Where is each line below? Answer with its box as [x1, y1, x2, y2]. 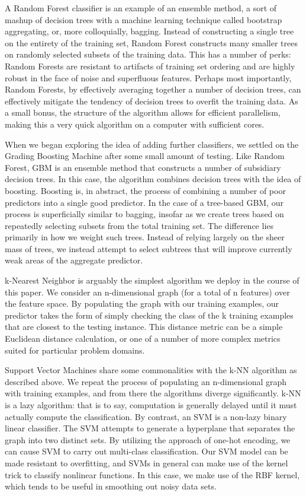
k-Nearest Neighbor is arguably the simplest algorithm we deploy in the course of [5, 274, 299, 287]
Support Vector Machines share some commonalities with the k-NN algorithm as [5, 364, 297, 376]
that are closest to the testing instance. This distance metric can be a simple [5, 320, 283, 333]
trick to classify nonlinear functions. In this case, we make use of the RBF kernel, [5, 468, 300, 481]
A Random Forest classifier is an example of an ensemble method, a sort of [5, 2, 277, 14]
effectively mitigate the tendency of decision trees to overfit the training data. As [5, 94, 298, 107]
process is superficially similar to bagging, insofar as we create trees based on [5, 208, 284, 220]
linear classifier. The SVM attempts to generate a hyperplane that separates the [5, 422, 295, 434]
